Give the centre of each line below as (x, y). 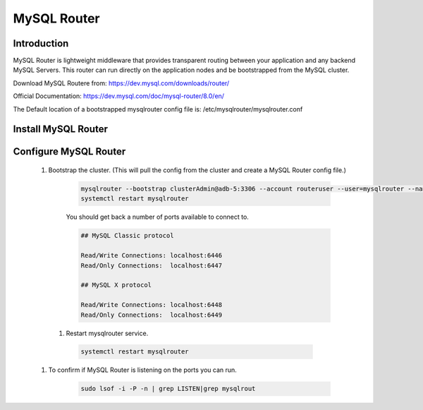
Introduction (41, 43)
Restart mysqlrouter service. (107, 333)
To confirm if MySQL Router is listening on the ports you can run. (143, 370)
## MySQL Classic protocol (127, 236)
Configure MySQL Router (69, 152)
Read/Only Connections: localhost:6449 (151, 315)
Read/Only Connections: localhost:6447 (151, 265)
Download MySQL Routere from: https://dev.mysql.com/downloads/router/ (121, 83)
